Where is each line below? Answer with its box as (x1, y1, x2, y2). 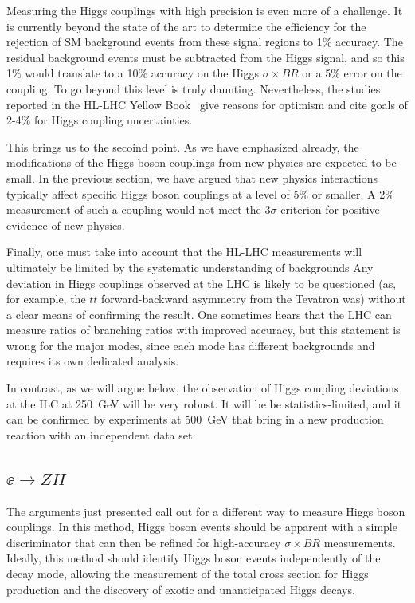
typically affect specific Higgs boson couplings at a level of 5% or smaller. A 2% (6, 185, 394, 202)
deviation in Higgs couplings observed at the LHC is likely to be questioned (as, (6, 274, 397, 291)
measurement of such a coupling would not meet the (6, 201, 261, 218)
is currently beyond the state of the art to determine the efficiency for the (6, 18, 366, 34)
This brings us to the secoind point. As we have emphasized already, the (6, 138, 359, 155)
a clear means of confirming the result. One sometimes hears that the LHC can (6, 305, 392, 322)
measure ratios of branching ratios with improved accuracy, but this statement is (6, 321, 401, 338)
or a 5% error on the (302, 65, 402, 81)
